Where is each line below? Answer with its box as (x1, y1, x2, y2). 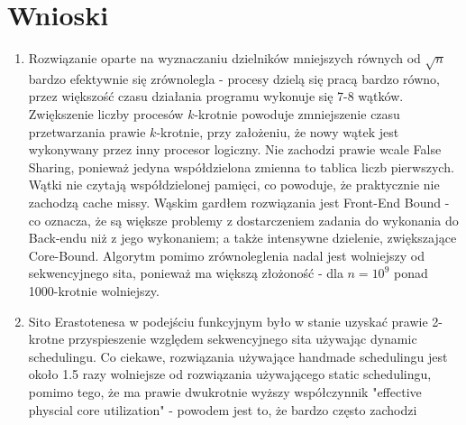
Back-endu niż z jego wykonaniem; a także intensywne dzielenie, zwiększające (28, 228, 457, 247)
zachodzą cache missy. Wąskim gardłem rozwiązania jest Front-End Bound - (28, 193, 450, 212)
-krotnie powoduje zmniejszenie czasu (194, 105, 400, 124)
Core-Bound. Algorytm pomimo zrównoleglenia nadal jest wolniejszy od (28, 245, 425, 264)
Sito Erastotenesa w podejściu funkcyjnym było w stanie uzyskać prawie (28, 311, 428, 330)
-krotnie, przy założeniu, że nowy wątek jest (156, 122, 399, 141)
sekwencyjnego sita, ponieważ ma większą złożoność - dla (28, 263, 343, 282)
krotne (28, 329, 65, 348)
